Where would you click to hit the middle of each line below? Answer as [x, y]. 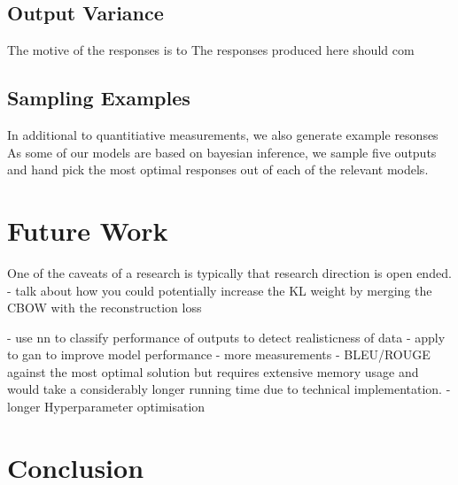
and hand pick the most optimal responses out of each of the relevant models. [218, 169]
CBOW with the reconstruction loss [105, 308]
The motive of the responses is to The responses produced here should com [211, 50]
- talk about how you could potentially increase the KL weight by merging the [220, 290]
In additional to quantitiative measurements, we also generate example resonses [223, 135]
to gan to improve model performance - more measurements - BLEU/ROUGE [219, 354]
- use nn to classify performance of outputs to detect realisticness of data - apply [226, 337]
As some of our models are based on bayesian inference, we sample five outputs [222, 152]
